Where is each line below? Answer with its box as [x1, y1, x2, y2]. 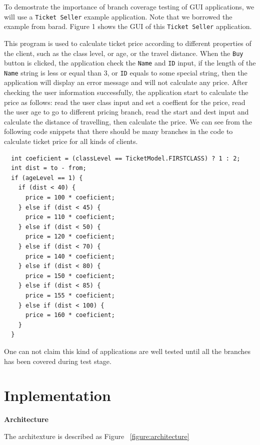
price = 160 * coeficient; [25, 311, 115, 319]
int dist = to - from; [11, 164, 86, 172]
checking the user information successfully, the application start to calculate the [4, 87, 248, 97]
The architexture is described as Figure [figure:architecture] [4, 430, 189, 441]
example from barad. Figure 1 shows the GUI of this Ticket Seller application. [4, 21, 252, 31]
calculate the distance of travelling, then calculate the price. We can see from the [4, 116, 252, 126]
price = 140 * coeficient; [25, 252, 115, 260]
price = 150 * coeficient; [25, 272, 115, 279]
